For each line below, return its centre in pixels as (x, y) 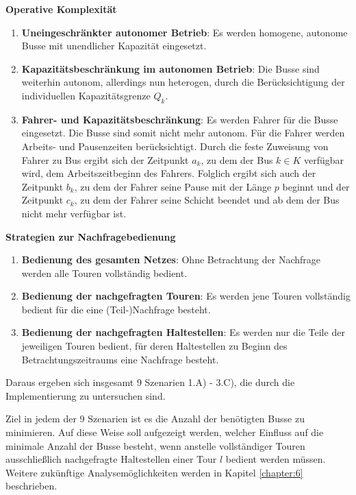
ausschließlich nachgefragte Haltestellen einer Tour (111, 459)
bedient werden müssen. (276, 459)
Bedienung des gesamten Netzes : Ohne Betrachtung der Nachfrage (171, 259)
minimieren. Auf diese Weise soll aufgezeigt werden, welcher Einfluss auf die (165, 432)
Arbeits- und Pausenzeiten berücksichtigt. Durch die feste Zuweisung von (175, 146)
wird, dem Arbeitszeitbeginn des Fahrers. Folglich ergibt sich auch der (169, 173)
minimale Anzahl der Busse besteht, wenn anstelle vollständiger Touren (155, 445)
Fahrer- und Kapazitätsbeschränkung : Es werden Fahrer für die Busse (180, 119)
